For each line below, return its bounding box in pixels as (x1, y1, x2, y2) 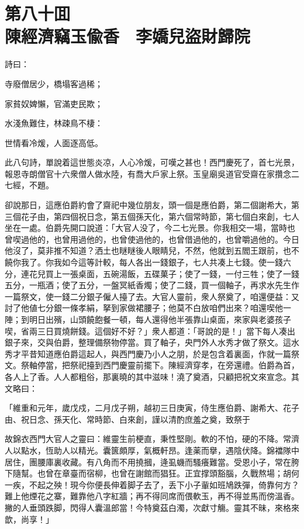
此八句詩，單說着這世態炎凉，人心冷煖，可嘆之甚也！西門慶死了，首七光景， (5, 156, 299, 168)
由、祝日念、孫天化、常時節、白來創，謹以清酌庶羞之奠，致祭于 (5, 413, 250, 425)
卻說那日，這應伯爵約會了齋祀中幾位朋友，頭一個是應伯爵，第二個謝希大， (5, 199, 291, 211)
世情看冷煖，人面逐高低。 (5, 136, 103, 148)
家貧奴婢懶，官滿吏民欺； (5, 97, 103, 109)
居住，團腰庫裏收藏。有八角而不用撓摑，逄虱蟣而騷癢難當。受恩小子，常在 (5, 455, 291, 468)
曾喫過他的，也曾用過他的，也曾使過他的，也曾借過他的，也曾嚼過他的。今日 (5, 233, 299, 245)
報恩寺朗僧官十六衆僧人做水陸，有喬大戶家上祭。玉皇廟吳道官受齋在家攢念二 (5, 167, 299, 179)
